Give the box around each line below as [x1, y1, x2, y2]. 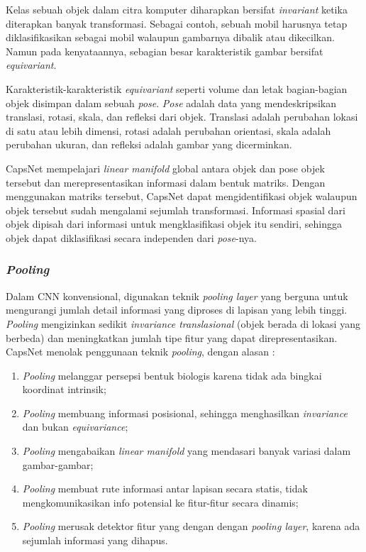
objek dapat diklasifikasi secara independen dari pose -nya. [6, 230, 257, 245]
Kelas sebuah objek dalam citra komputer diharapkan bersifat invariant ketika [6, 2, 348, 16]
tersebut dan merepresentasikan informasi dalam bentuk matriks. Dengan [6, 175, 326, 189]
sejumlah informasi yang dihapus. [22, 533, 168, 548]
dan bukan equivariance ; [22, 419, 128, 434]
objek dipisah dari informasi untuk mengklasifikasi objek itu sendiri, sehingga [6, 216, 342, 231]
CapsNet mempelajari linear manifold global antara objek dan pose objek [6, 160, 325, 175]
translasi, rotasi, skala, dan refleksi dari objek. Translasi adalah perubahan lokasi [6, 109, 358, 124]
